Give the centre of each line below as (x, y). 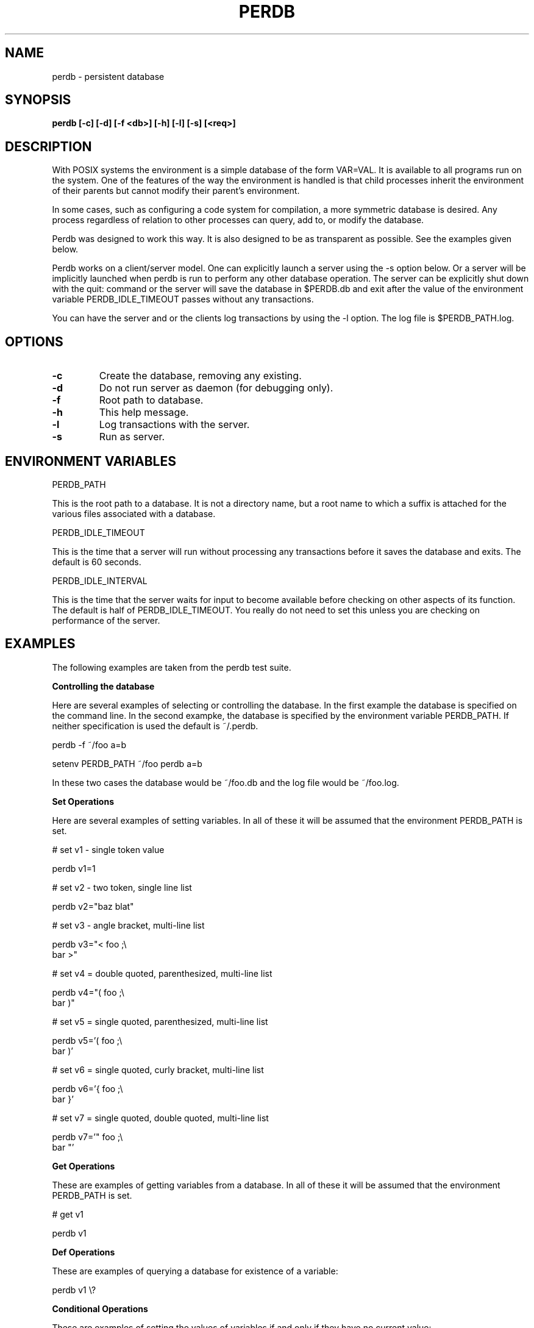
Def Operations (84, 1252)
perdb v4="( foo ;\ (88, 992)
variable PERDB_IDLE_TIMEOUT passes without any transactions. (183, 299)
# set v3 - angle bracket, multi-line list (128, 925)
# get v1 (68, 1214)
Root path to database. (151, 400)
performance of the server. (106, 620)
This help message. (144, 412)
